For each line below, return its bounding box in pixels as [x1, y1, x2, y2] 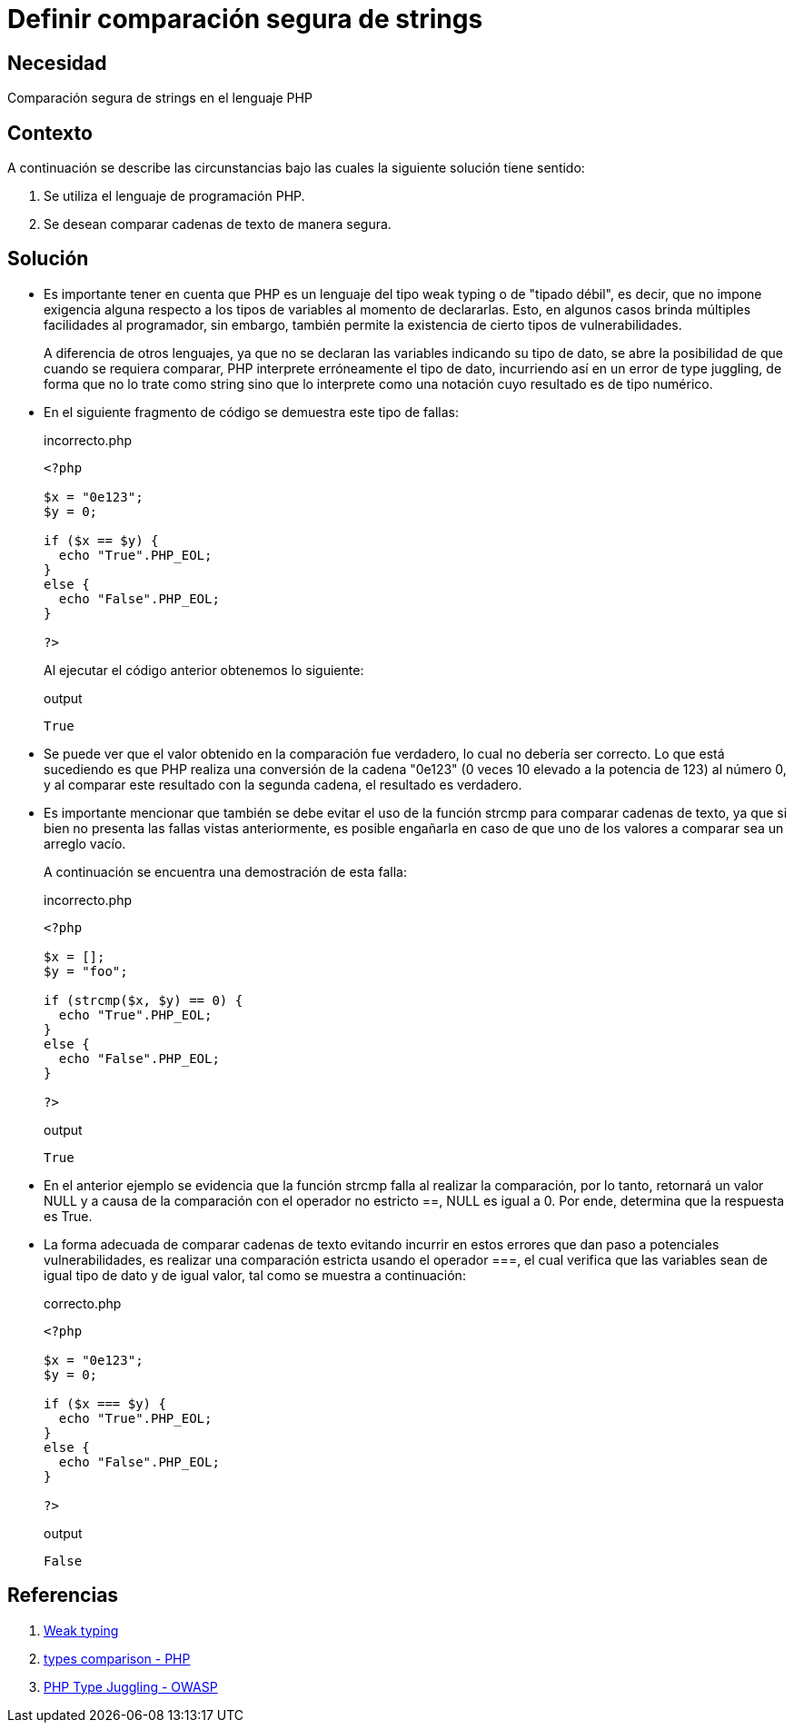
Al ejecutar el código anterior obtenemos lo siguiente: [44, 661, 364, 678]
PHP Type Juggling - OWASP [44, 1678, 218, 1695]
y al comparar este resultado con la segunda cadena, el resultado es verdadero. [44, 776, 522, 792]
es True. [44, 1208, 93, 1224]
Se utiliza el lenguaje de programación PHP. [44, 188, 305, 204]
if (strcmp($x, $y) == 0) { [44, 992, 243, 1008]
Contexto [7, 121, 93, 144]
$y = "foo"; [44, 963, 128, 979]
